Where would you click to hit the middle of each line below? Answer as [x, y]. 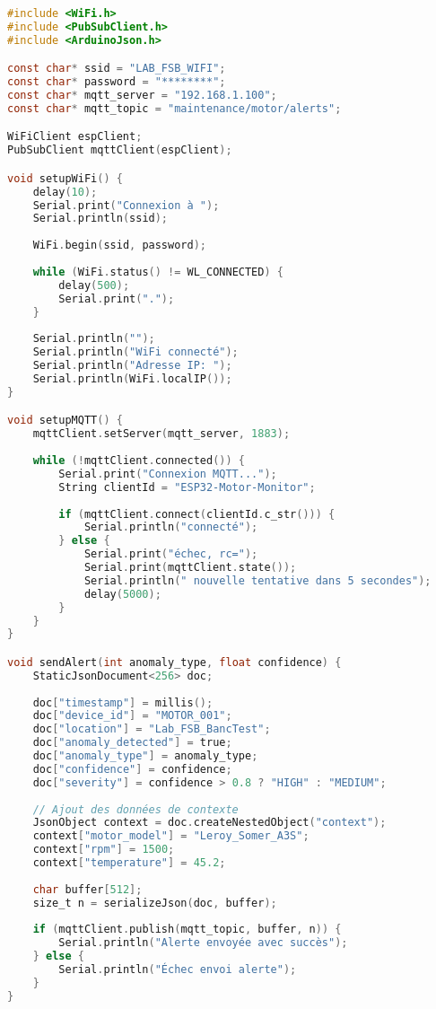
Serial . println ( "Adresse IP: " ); [132, 366]
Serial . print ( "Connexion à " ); [126, 205]
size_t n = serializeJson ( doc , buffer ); [155, 903]
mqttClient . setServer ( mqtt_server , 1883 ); [161, 434]
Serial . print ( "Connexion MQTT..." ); [168, 474]
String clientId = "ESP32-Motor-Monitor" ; [187, 487]
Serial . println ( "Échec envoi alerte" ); [178, 970]
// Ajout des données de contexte [135, 809]
